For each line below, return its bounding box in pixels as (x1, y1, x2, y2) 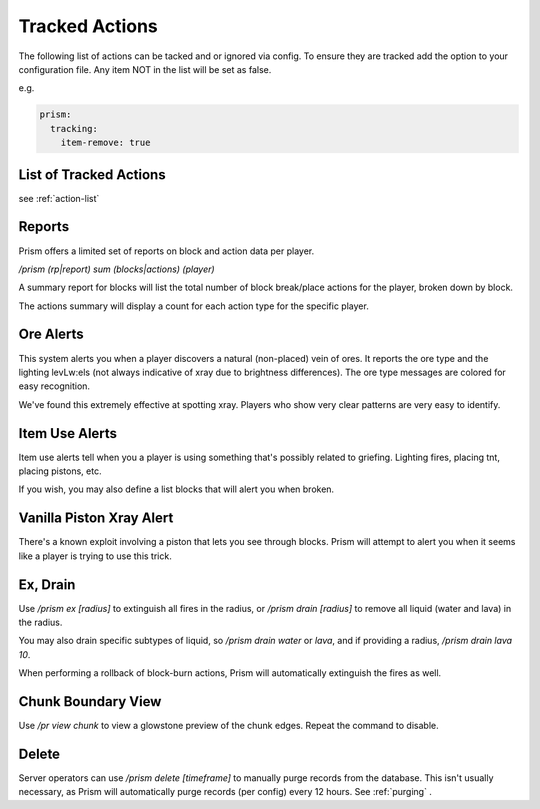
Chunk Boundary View (18, 693, 162, 710)
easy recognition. (18, 380, 90, 392)
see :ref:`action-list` (18, 192, 100, 204)
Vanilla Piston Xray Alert (18, 510, 174, 527)
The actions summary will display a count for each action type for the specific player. (18, 300, 369, 312)
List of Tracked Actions (18, 166, 166, 183)
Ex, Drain (18, 576, 76, 593)
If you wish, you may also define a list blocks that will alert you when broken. (18, 483, 335, 495)
